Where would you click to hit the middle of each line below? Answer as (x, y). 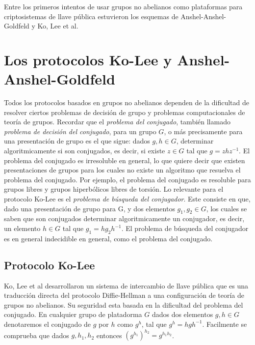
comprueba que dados (37, 335)
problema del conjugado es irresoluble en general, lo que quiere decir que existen (125, 160)
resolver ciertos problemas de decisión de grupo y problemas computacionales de (125, 112)
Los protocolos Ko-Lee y (88, 59)
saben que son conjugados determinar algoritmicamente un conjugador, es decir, (124, 218)
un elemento (22, 228)
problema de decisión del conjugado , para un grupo (80, 131)
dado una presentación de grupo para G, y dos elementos (89, 208)
